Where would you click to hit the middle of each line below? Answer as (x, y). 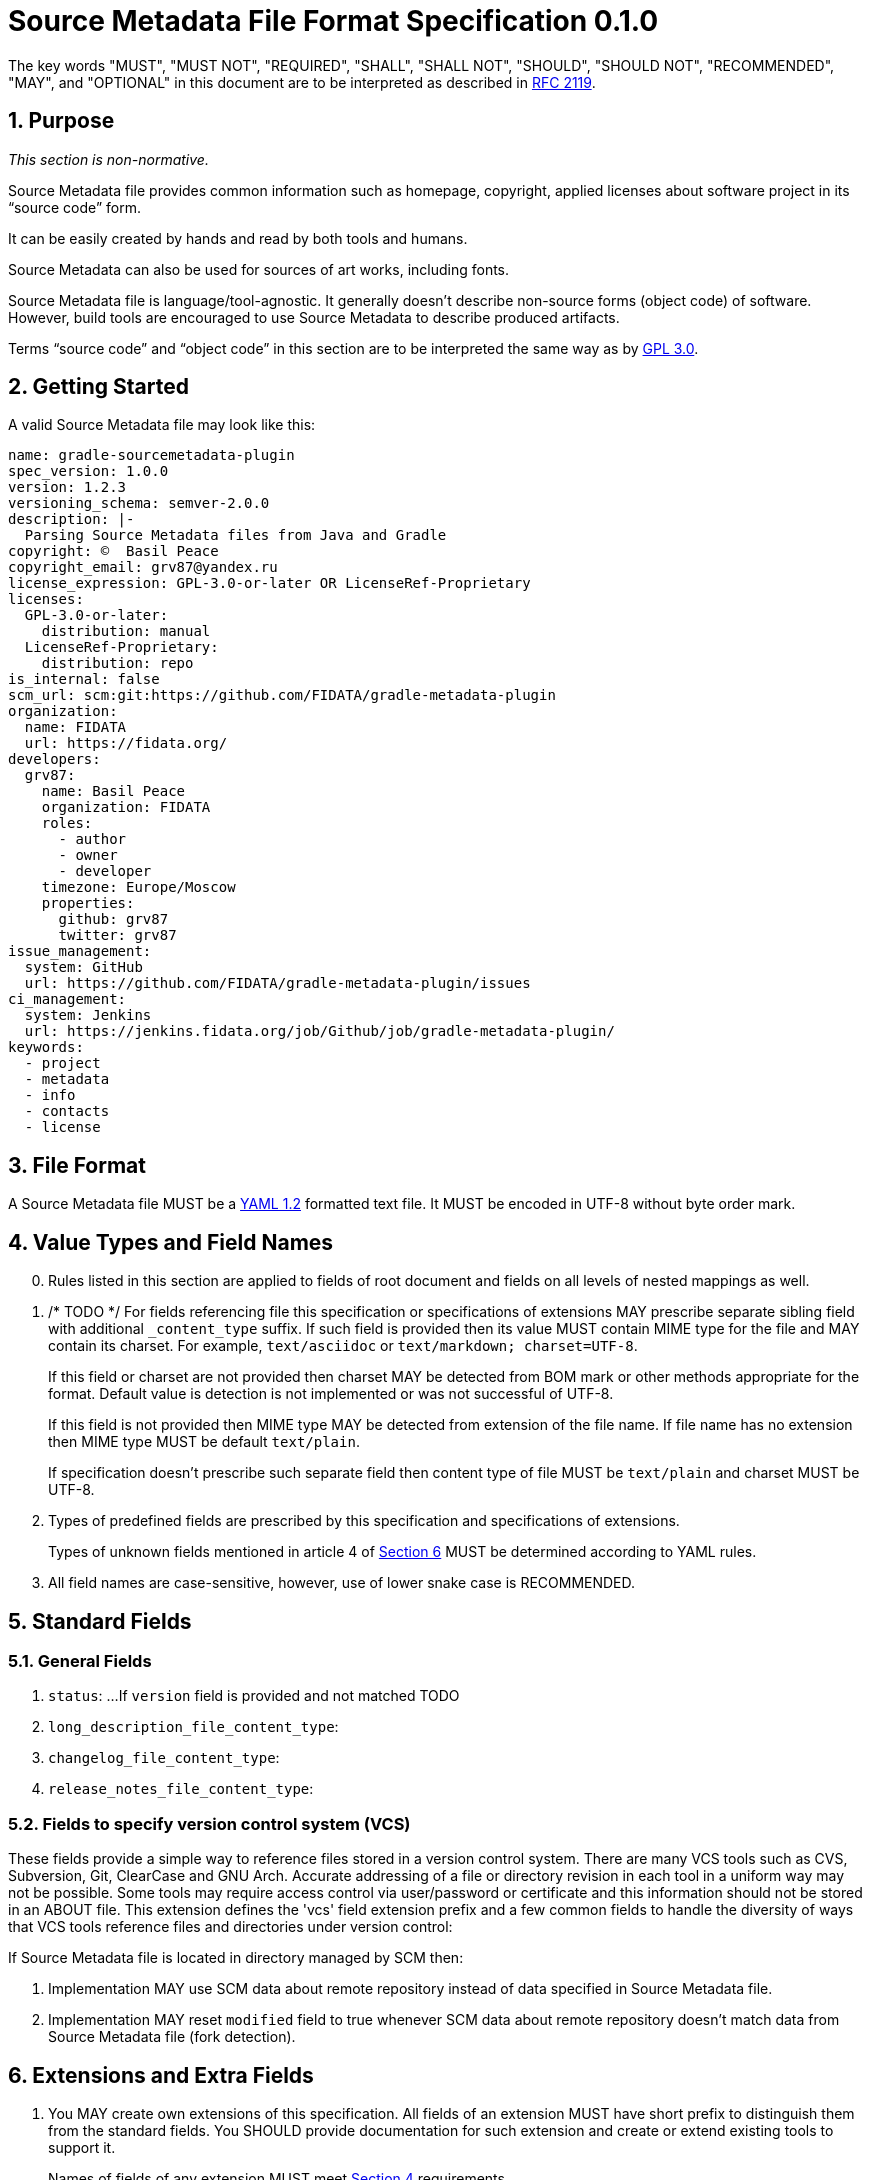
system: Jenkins (88, 1015)
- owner (88, 855)
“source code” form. (74, 207)
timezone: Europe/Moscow (138, 887)
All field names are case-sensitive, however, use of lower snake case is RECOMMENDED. (342, 1583)
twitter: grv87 (117, 935)
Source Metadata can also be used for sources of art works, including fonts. (259, 269)
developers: (54, 759)
